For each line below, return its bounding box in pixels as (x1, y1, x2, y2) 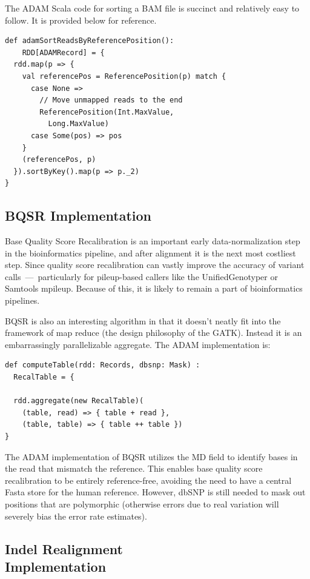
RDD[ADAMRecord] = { (22, 48, 105, 57)
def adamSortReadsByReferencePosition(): (5, 36, 174, 45)
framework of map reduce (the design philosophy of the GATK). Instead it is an (5, 326, 302, 339)
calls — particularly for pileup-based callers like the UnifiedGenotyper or (5, 270, 278, 283)
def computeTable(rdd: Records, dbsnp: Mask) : (5, 361, 200, 370)
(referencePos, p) (22, 155, 96, 164)
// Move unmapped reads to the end (39, 96, 183, 105)
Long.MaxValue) (48, 119, 109, 129)
